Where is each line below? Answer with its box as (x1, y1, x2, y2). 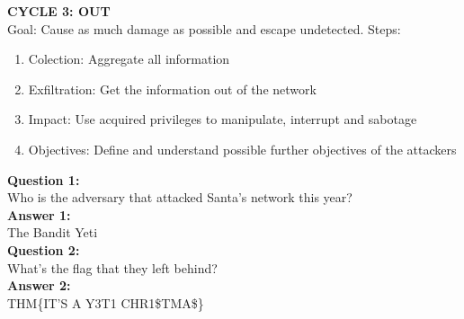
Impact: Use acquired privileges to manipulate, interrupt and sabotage (28, 110, 417, 128)
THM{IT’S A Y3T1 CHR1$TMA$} (7, 293, 204, 312)
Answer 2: (7, 276, 71, 295)
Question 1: (7, 170, 80, 189)
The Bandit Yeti (7, 223, 98, 242)
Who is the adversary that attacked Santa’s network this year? (7, 188, 352, 207)
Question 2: (7, 240, 80, 259)
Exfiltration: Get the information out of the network (28, 79, 317, 98)
